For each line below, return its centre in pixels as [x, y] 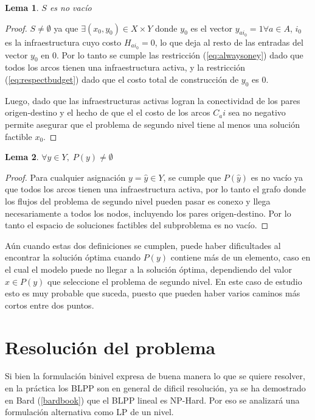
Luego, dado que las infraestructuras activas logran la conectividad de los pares [153, 100]
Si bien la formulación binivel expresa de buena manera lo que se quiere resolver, [155, 376]
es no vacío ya [277, 177]
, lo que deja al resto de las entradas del [229, 42]
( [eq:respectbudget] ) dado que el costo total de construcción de [122, 79]
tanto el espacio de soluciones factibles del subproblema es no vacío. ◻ [137, 225]
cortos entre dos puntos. [50, 305]
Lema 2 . [22, 157]
